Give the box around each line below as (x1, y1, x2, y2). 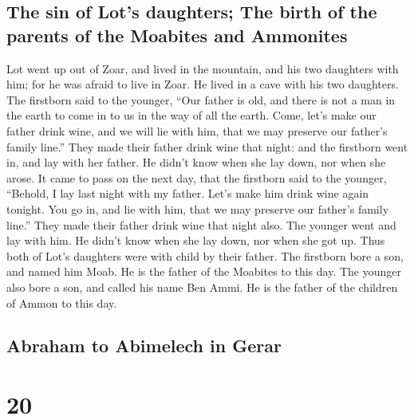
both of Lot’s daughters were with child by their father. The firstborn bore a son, (6, 247, 404, 264)
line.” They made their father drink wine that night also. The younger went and (6, 216, 396, 233)
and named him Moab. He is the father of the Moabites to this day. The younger (6, 263, 401, 280)
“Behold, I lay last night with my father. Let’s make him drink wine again (6, 185, 369, 202)
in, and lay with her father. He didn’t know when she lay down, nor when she (6, 154, 386, 171)
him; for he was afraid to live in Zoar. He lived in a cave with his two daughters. (6, 76, 399, 92)
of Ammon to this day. (6, 294, 117, 311)
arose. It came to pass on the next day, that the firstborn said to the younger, (6, 169, 387, 186)
